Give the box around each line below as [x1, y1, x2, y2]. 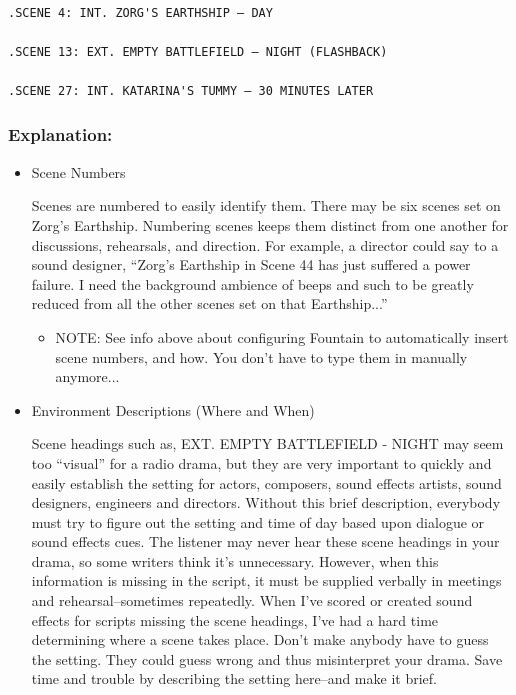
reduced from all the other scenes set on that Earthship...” [31, 293, 388, 314]
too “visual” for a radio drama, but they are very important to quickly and [31, 452, 492, 473]
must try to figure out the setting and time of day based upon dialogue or [31, 511, 485, 532]
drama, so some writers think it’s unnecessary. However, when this [31, 550, 439, 571]
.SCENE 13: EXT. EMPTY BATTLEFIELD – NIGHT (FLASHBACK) [8, 44, 388, 59]
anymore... [55, 366, 120, 387]
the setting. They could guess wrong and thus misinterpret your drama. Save [31, 648, 503, 669]
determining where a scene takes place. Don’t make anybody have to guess [31, 629, 489, 650]
